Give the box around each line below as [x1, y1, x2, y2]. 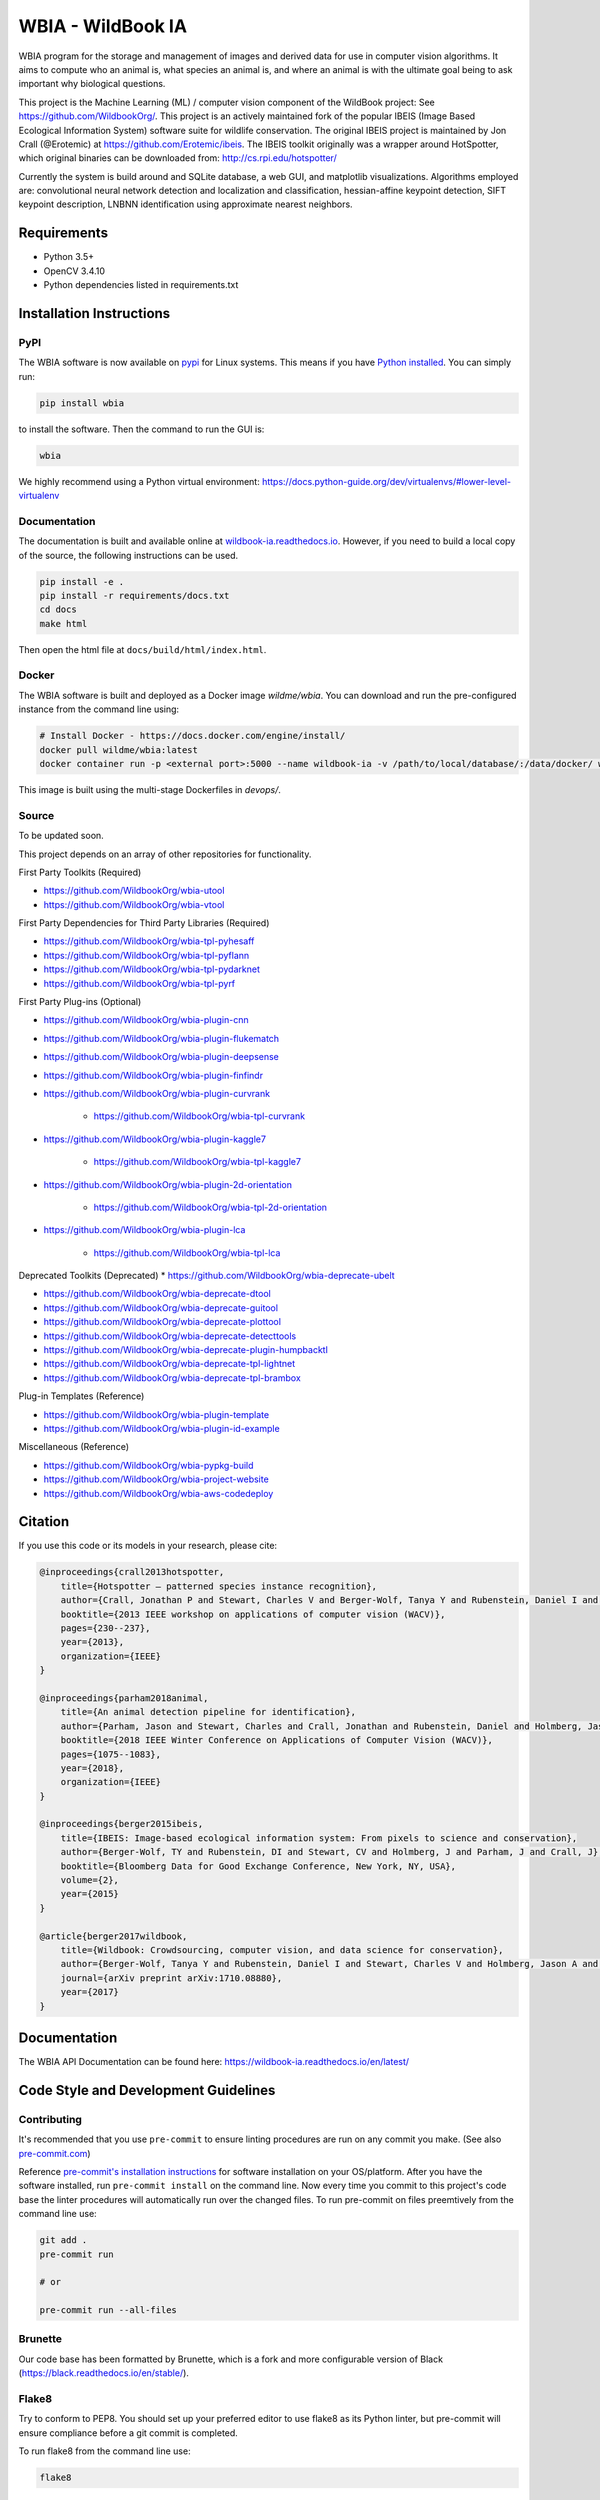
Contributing [18, 2112, 82, 2126]
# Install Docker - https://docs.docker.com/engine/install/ [39, 730, 346, 742]
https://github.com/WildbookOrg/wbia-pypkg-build [43, 1459, 254, 1471]
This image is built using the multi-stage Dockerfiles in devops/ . [18, 783, 282, 795]
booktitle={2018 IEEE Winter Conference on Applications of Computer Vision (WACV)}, [60, 1735, 494, 1746]
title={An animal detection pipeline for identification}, [60, 1706, 357, 1718]
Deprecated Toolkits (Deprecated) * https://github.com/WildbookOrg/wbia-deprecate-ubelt [18, 1270, 395, 1282]
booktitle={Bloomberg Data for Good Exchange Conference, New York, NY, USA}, [60, 1860, 457, 1872]
